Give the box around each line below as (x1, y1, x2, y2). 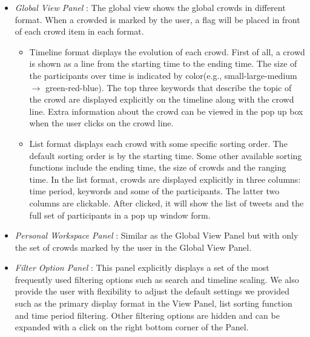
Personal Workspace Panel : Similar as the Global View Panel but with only (15, 229, 298, 242)
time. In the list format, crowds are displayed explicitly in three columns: (29, 172, 301, 185)
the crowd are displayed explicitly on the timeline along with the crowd (29, 93, 294, 106)
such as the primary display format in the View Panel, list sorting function (15, 297, 292, 310)
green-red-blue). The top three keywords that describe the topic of (45, 81, 292, 94)
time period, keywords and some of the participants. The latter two (29, 185, 280, 197)
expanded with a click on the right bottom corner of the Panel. (15, 321, 249, 333)
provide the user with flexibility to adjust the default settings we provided (15, 285, 289, 298)
